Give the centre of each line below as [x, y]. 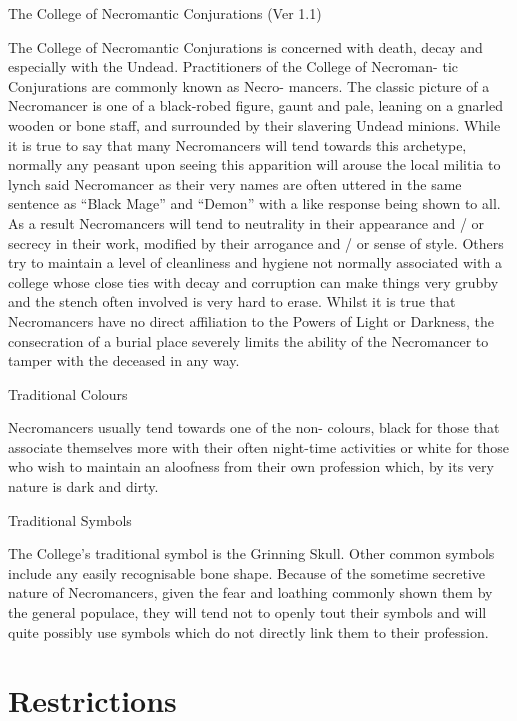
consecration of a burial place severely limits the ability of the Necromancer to [248, 340]
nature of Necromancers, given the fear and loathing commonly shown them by [250, 592]
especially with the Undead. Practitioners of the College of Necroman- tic [233, 66]
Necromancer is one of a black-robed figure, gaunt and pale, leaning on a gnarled [255, 105]
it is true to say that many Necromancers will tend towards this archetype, [237, 144]
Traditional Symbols [70, 519]
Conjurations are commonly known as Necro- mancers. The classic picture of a [249, 85]
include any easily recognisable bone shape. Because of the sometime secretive [247, 572]
